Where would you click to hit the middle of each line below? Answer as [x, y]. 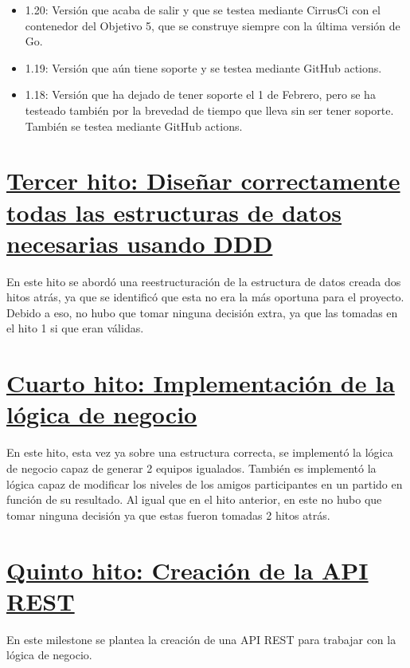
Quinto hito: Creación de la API [187, 570]
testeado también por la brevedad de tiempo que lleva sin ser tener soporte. [209, 110]
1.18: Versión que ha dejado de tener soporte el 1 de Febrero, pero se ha [200, 94]
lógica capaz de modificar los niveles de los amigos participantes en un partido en [205, 483]
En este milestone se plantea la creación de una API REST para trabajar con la [201, 639]
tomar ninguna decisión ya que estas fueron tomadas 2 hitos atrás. [168, 515]
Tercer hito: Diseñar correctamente [203, 181]
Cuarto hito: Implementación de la [201, 383]
